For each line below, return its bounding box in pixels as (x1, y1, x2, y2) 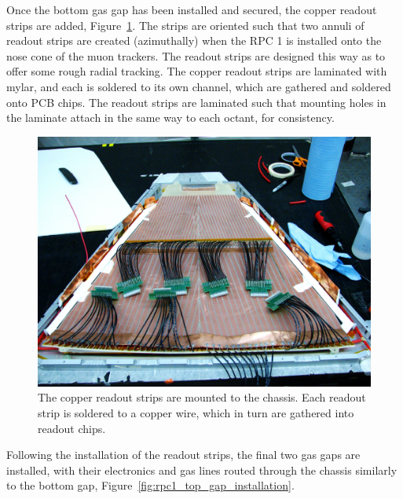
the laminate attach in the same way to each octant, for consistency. (6, 109, 335, 126)
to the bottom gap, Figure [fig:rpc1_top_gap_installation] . (6, 477, 295, 493)
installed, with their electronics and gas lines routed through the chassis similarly (6, 461, 398, 478)
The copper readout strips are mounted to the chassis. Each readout (38, 389, 366, 405)
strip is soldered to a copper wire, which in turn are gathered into (38, 404, 354, 420)
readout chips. (38, 420, 106, 436)
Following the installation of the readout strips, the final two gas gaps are (6, 446, 361, 463)
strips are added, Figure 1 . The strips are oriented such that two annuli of (6, 17, 365, 33)
